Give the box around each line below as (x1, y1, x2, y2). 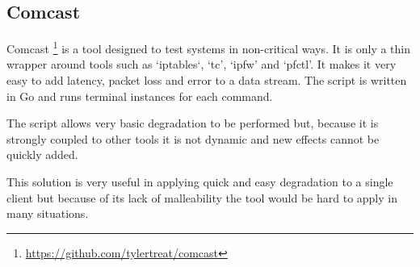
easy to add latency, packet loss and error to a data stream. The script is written (6, 72, 407, 89)
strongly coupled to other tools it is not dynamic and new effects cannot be (6, 130, 380, 147)
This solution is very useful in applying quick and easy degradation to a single (6, 173, 393, 190)
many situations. (6, 205, 89, 222)
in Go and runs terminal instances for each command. (6, 87, 273, 104)
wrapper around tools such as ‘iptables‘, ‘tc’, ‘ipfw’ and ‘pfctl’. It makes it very (6, 56, 397, 73)
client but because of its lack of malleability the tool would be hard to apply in (6, 189, 397, 206)
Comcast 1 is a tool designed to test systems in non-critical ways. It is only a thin (6, 38, 411, 56)
